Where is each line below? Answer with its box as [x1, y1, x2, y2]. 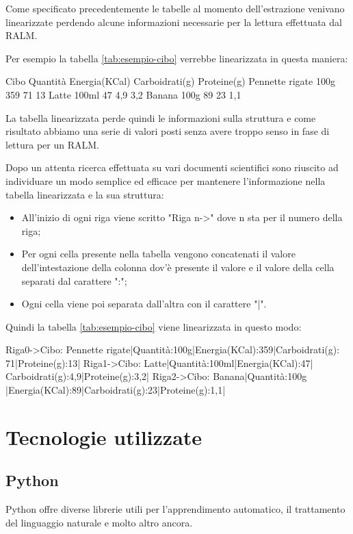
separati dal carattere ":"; [21, 273, 127, 288]
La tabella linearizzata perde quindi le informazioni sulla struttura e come [5, 110, 316, 125]
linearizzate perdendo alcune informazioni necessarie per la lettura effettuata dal [5, 14, 342, 29]
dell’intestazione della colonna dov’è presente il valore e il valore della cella [21, 259, 335, 274]
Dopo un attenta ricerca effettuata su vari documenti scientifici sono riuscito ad [5, 160, 339, 175]
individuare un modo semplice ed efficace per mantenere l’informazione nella [5, 173, 326, 188]
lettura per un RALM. [5, 137, 99, 151]
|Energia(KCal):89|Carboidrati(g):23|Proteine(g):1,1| [5, 383, 226, 397]
